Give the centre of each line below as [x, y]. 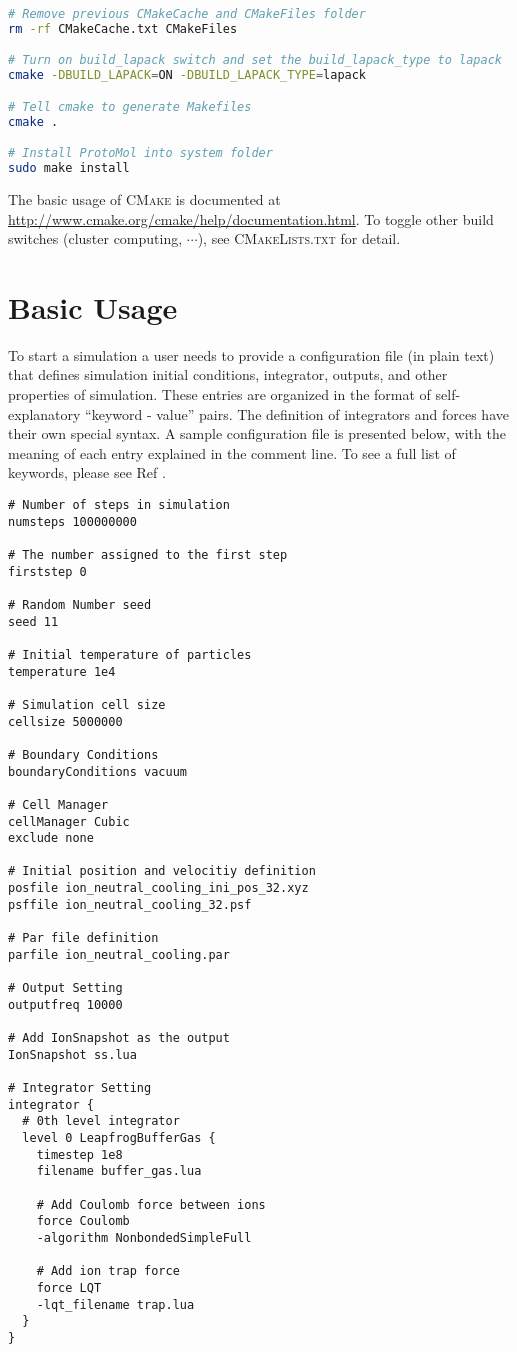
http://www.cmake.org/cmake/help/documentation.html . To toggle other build [251, 218]
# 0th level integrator [101, 1121]
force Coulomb [83, 1221]
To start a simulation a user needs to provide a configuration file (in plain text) [251, 354]
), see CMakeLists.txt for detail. [299, 238]
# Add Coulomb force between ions [151, 1204]
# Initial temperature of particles [130, 654]
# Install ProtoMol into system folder [140, 153]
